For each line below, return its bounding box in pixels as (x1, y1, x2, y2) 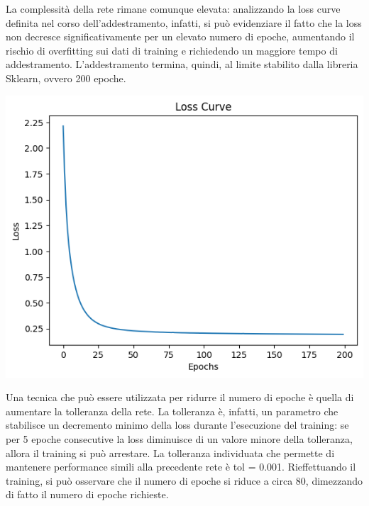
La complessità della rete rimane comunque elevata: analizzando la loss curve (6, 1, 341, 16)
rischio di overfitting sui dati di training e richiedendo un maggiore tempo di (6, 43, 338, 57)
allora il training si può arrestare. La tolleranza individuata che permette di (6, 445, 335, 460)
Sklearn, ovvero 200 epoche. (6, 70, 126, 85)
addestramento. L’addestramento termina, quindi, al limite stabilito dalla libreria (6, 57, 358, 72)
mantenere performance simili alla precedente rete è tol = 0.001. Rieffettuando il (6, 459, 356, 474)
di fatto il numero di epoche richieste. (6, 487, 169, 502)
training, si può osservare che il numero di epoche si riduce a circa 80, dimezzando (6, 473, 363, 488)
